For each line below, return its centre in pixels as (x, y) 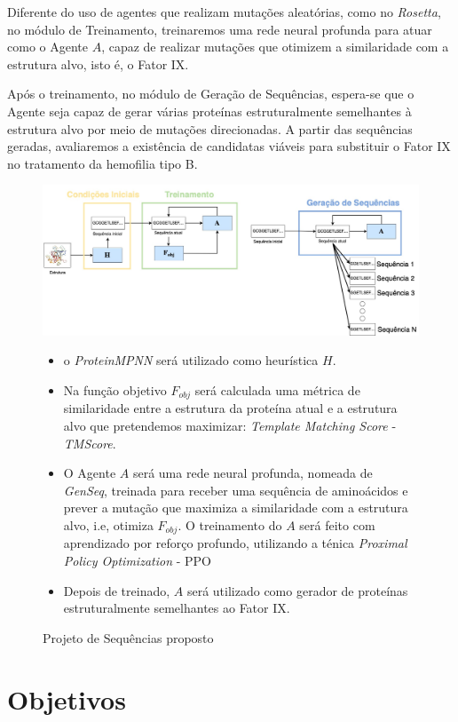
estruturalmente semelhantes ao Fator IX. (177, 608)
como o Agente (47, 47)
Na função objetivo (115, 389)
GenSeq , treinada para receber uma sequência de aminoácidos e (236, 490)
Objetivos (67, 698)
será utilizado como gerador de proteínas (297, 590)
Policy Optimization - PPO (137, 560)
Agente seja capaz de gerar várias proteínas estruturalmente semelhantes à (209, 111)
